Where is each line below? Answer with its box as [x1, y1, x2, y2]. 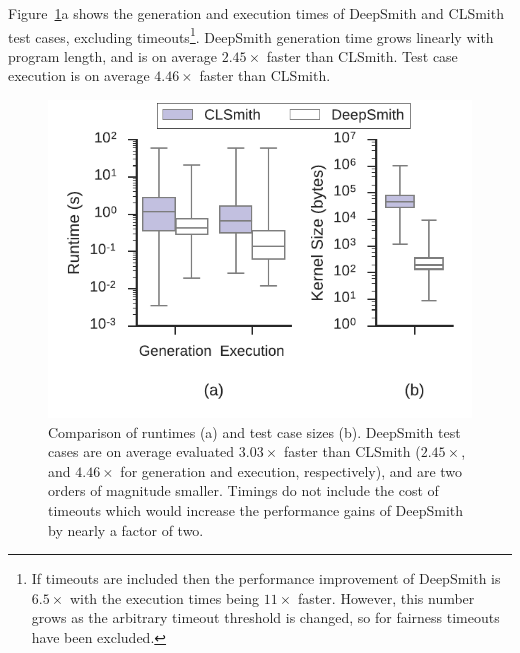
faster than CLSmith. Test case [266, 45, 458, 66]
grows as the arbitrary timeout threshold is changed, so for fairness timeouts [31, 607, 500, 628]
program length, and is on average [8, 45, 218, 66]
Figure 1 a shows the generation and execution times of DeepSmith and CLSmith [8, 3, 504, 23]
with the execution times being [69, 587, 259, 608]
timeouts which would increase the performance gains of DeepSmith [48, 500, 464, 520]
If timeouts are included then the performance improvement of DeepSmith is [31, 568, 501, 589]
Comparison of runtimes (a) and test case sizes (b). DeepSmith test [48, 421, 461, 442]
